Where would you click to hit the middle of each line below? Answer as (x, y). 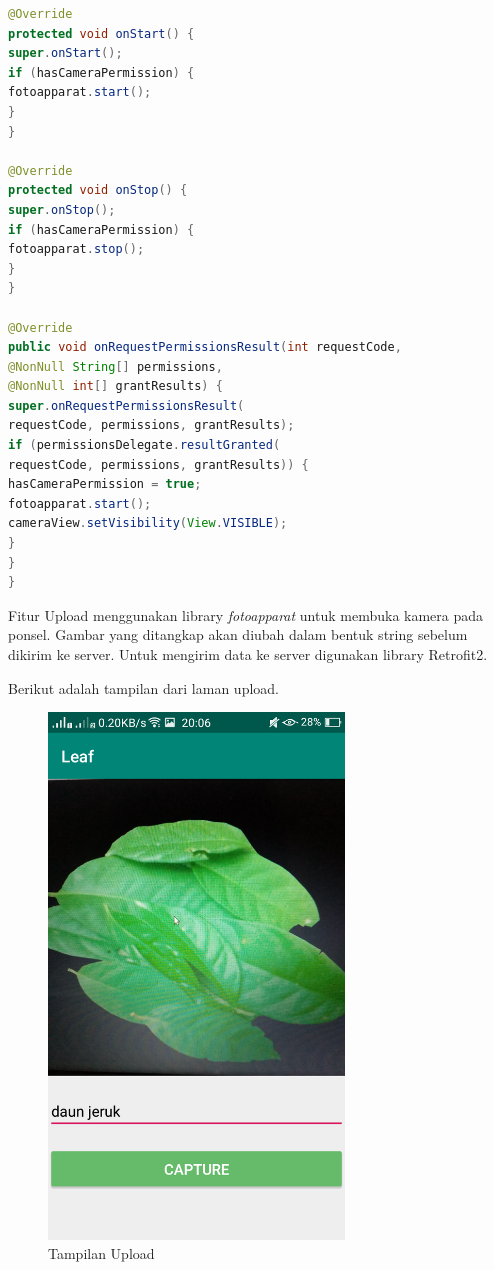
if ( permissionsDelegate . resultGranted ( (144, 445)
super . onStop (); (62, 209)
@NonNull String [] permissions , (115, 366)
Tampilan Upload (101, 1253)
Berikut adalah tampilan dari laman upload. (143, 687)
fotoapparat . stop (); (76, 249)
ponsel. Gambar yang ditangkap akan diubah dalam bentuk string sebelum (238, 634)
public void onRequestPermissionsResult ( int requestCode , (205, 347)
